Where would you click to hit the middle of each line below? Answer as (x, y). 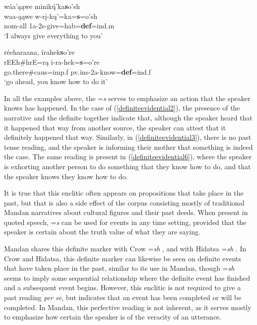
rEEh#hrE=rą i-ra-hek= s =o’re (52, 61)
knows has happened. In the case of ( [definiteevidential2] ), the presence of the (122, 108)
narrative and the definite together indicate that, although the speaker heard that (128, 117)
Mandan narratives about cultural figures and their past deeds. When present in (126, 212)
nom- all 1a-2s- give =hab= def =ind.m (59, 26)
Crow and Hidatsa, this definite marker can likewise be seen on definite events (123, 258)
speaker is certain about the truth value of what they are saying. (102, 232)
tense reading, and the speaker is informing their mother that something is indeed (128, 147)
